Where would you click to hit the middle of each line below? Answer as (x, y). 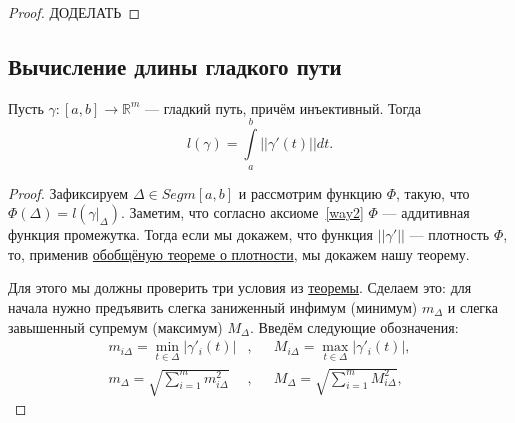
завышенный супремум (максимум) (115, 326)
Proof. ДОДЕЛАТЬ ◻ (74, 12)
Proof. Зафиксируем (68, 192)
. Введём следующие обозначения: (354, 326)
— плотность (449, 234)
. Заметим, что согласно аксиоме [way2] (242, 212)
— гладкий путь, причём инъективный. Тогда (283, 107)
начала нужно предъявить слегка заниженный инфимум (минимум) (213, 306)
